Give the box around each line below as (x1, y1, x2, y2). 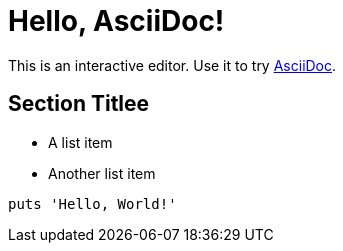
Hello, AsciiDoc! (8, 4, 225, 38)
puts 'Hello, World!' (8, 195, 177, 212)
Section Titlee (8, 91, 150, 117)
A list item (48, 133, 113, 151)
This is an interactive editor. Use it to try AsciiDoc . (8, 56, 337, 74)
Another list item (48, 164, 156, 182)
